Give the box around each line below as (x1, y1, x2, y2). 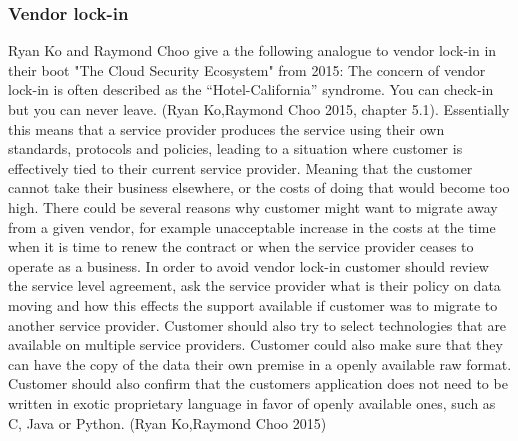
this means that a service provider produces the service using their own (8, 118, 445, 139)
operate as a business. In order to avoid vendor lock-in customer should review (8, 255, 489, 276)
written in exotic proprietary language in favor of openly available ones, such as (8, 392, 496, 413)
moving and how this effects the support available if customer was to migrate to (8, 294, 498, 315)
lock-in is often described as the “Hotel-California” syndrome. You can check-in (8, 79, 494, 100)
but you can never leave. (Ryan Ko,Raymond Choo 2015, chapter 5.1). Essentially (8, 99, 510, 119)
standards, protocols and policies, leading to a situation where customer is (8, 138, 463, 159)
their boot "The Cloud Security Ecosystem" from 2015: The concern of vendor (8, 59, 486, 80)
